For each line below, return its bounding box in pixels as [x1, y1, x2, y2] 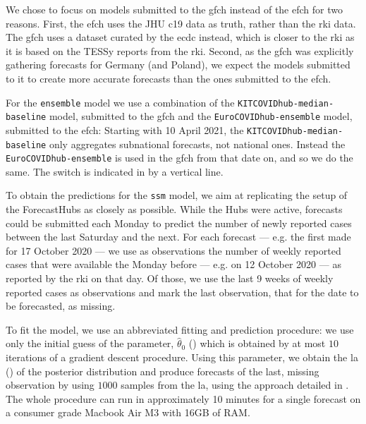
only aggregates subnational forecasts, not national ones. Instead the [49, 136, 346, 151]
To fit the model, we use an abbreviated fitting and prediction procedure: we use [6, 322, 354, 337]
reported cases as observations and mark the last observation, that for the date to [6, 284, 359, 299]
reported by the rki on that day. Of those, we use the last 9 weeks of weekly [6, 271, 334, 286]
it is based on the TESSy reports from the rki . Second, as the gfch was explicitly [6, 43, 354, 58]
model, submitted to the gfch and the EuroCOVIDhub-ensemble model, [49, 109, 353, 123]
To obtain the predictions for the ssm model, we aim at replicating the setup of [6, 188, 348, 202]
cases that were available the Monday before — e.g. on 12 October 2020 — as [6, 257, 341, 272]
